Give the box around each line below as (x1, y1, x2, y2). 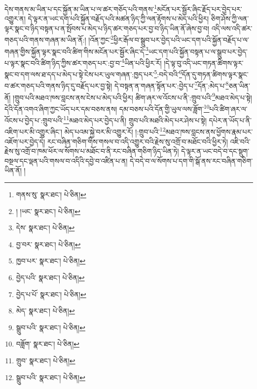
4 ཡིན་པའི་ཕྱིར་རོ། (121, 56, 162, 68)
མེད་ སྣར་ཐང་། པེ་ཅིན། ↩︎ (16, 305, 75, 316)
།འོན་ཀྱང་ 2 (88, 33, 114, 45)
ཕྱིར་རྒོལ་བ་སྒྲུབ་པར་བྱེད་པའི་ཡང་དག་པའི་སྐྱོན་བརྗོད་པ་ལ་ (113, 35, 249, 45)
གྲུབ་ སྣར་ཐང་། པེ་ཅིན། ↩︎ (16, 355, 75, 365)
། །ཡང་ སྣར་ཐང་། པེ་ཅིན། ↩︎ (16, 206, 80, 216)
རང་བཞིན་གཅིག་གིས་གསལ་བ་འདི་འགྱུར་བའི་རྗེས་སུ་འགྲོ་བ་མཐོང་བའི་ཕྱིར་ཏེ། (47, 136, 228, 146)
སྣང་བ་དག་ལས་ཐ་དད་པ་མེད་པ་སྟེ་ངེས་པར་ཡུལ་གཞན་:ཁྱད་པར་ (4, 69, 154, 79)
